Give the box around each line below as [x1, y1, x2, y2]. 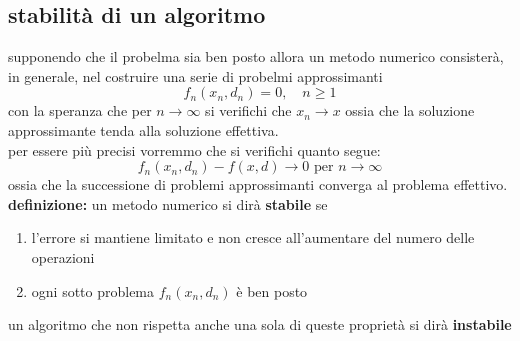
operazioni [31, 246, 95, 267]
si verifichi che [205, 100, 292, 121]
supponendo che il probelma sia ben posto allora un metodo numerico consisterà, [8, 46, 504, 67]
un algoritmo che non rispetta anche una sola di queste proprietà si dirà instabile [8, 314, 512, 335]
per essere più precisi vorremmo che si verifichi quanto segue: [8, 139, 381, 160]
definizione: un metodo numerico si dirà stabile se [8, 193, 328, 214]
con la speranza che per [8, 100, 152, 121]
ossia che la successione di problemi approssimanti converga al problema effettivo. [8, 174, 508, 195]
